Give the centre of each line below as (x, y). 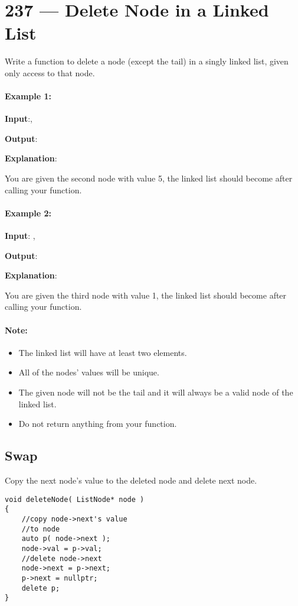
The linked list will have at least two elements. (103, 352)
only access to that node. (50, 72)
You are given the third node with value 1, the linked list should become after (146, 295)
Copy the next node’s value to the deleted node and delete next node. (131, 480)
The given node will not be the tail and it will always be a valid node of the (156, 392)
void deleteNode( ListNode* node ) (75, 499)
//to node (41, 529)
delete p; (41, 588)
